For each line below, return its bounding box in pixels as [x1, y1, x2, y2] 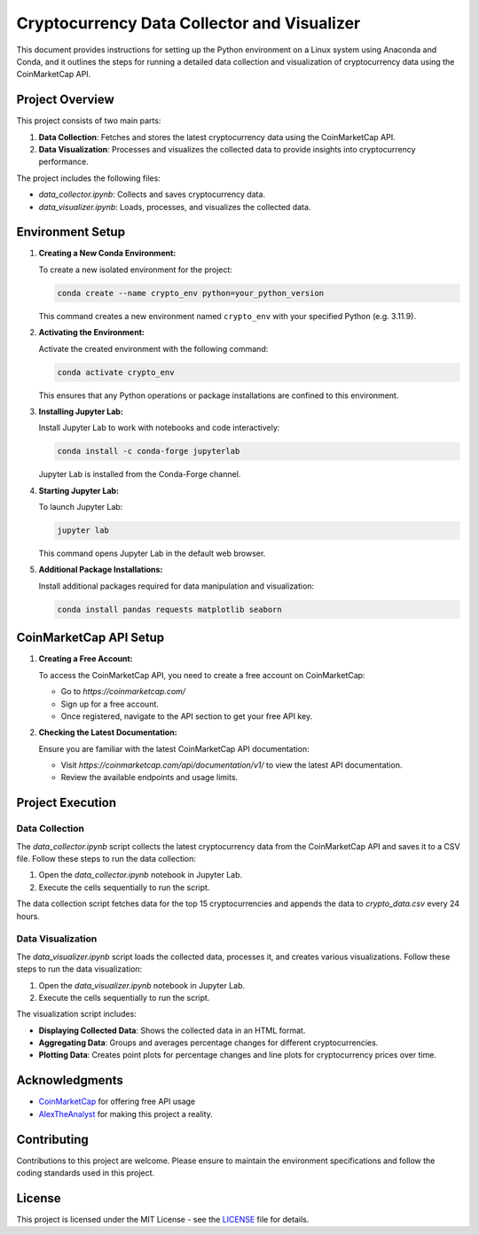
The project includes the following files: [16, 173, 161, 184]
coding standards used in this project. [16, 1168, 155, 1178]
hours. [16, 911, 40, 921]
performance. [38, 156, 89, 168]
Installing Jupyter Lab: [38, 406, 124, 417]
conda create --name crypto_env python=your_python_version [57, 288, 325, 298]
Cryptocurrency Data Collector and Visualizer [16, 13, 361, 33]
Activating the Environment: [38, 327, 145, 338]
